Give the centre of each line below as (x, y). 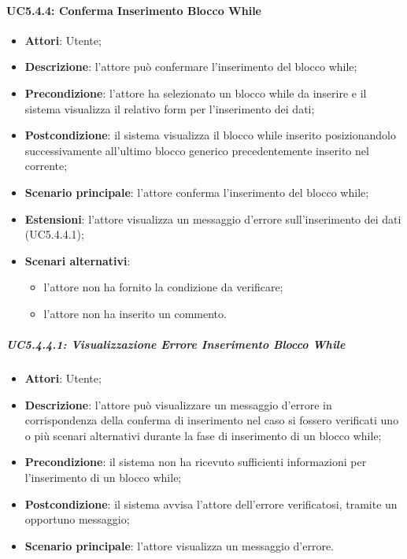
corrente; (46, 166)
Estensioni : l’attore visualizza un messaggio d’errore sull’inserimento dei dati (213, 218)
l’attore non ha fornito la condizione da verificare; (163, 287)
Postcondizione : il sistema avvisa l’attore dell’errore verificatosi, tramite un (211, 503)
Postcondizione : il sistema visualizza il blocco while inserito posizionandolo (210, 135)
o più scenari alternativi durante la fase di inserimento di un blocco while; (203, 435)
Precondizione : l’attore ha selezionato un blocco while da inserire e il (196, 93)
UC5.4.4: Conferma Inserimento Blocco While (134, 10)
